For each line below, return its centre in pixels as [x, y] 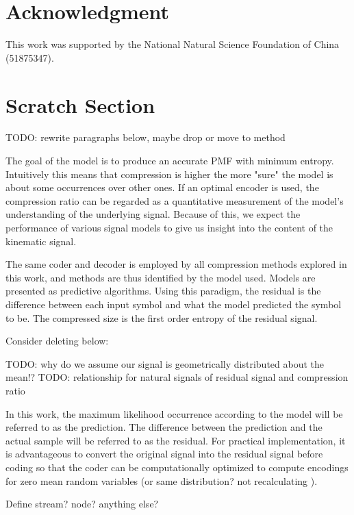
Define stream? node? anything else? [82, 504]
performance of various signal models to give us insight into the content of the [169, 227]
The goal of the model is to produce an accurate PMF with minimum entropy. [170, 161]
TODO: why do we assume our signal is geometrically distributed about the [165, 363]
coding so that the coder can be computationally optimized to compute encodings [177, 467]
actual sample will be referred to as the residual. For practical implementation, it [176, 440]
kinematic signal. [41, 241]
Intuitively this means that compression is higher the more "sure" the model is [169, 174]
